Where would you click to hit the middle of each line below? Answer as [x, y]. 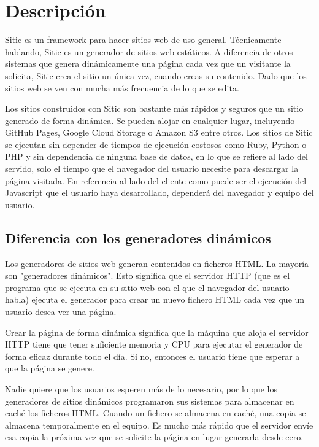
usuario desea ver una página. [61, 312]
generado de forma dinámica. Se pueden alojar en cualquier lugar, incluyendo [150, 120]
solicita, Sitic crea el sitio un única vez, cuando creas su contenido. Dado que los [156, 75]
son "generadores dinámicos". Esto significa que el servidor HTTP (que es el [148, 275]
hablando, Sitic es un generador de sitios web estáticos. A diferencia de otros [149, 51]
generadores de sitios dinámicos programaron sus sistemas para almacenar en [150, 401]
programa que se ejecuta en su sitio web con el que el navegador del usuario [147, 287]
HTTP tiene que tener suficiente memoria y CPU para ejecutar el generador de [154, 344]
